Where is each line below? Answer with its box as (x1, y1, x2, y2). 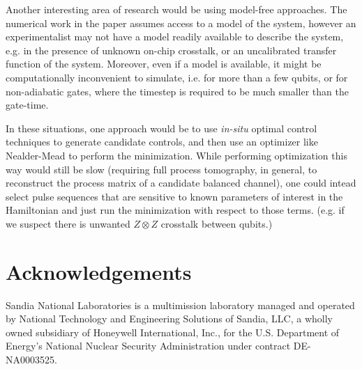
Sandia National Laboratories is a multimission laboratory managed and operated (6, 297, 355, 312)
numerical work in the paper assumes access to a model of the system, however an (6, 15, 356, 30)
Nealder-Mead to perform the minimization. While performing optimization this (6, 148, 347, 162)
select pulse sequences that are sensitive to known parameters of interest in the (6, 189, 343, 203)
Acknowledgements (6, 257, 192, 285)
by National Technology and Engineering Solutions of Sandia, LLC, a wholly (6, 311, 333, 326)
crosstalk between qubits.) (160, 216, 273, 230)
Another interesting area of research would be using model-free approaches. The (6, 2, 347, 16)
